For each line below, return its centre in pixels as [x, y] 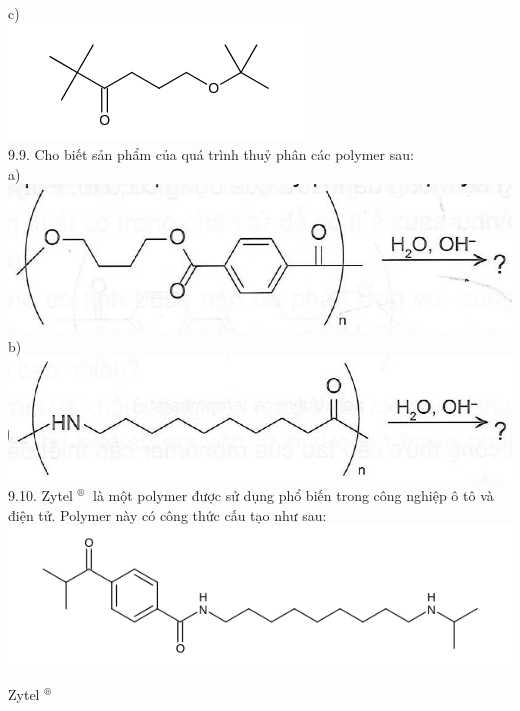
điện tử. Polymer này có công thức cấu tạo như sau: [167, 514]
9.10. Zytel [40, 495]
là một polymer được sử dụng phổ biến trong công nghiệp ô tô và [293, 495]
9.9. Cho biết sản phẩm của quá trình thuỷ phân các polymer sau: [211, 154]
